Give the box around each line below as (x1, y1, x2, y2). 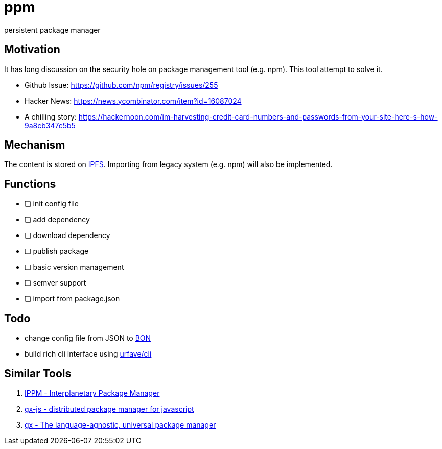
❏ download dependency (25, 231, 110, 240)
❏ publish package (25, 247, 89, 256)
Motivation (4, 43, 60, 56)
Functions (4, 177, 56, 191)
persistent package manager (4, 25, 101, 34)
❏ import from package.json (25, 294, 120, 303)
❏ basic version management (25, 263, 124, 272)
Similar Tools (4, 367, 72, 380)
